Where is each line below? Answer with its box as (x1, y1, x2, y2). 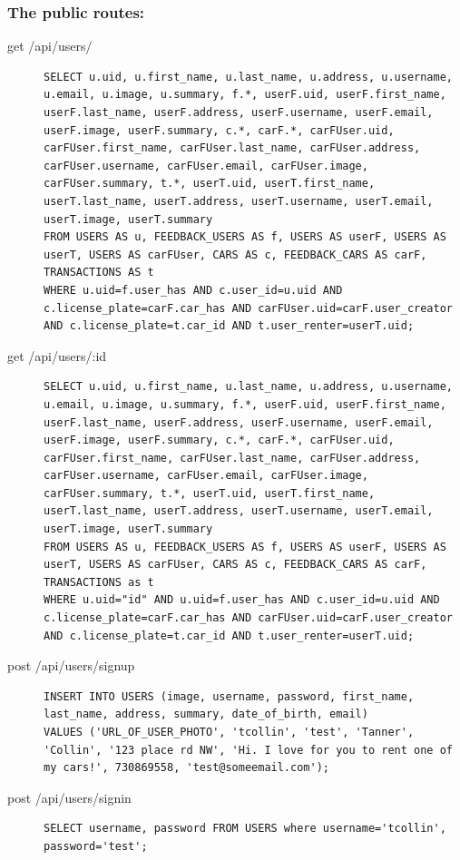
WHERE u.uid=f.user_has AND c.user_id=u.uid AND (44, 283, 343, 297)
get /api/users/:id (7, 346, 107, 365)
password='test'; (44, 839, 148, 853)
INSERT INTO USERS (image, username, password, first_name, (44, 689, 415, 703)
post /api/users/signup (7, 656, 135, 675)
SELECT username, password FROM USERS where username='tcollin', (44, 822, 446, 836)
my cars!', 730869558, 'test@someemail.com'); (44, 761, 329, 775)
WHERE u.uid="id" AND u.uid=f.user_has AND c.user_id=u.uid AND (44, 593, 440, 607)
